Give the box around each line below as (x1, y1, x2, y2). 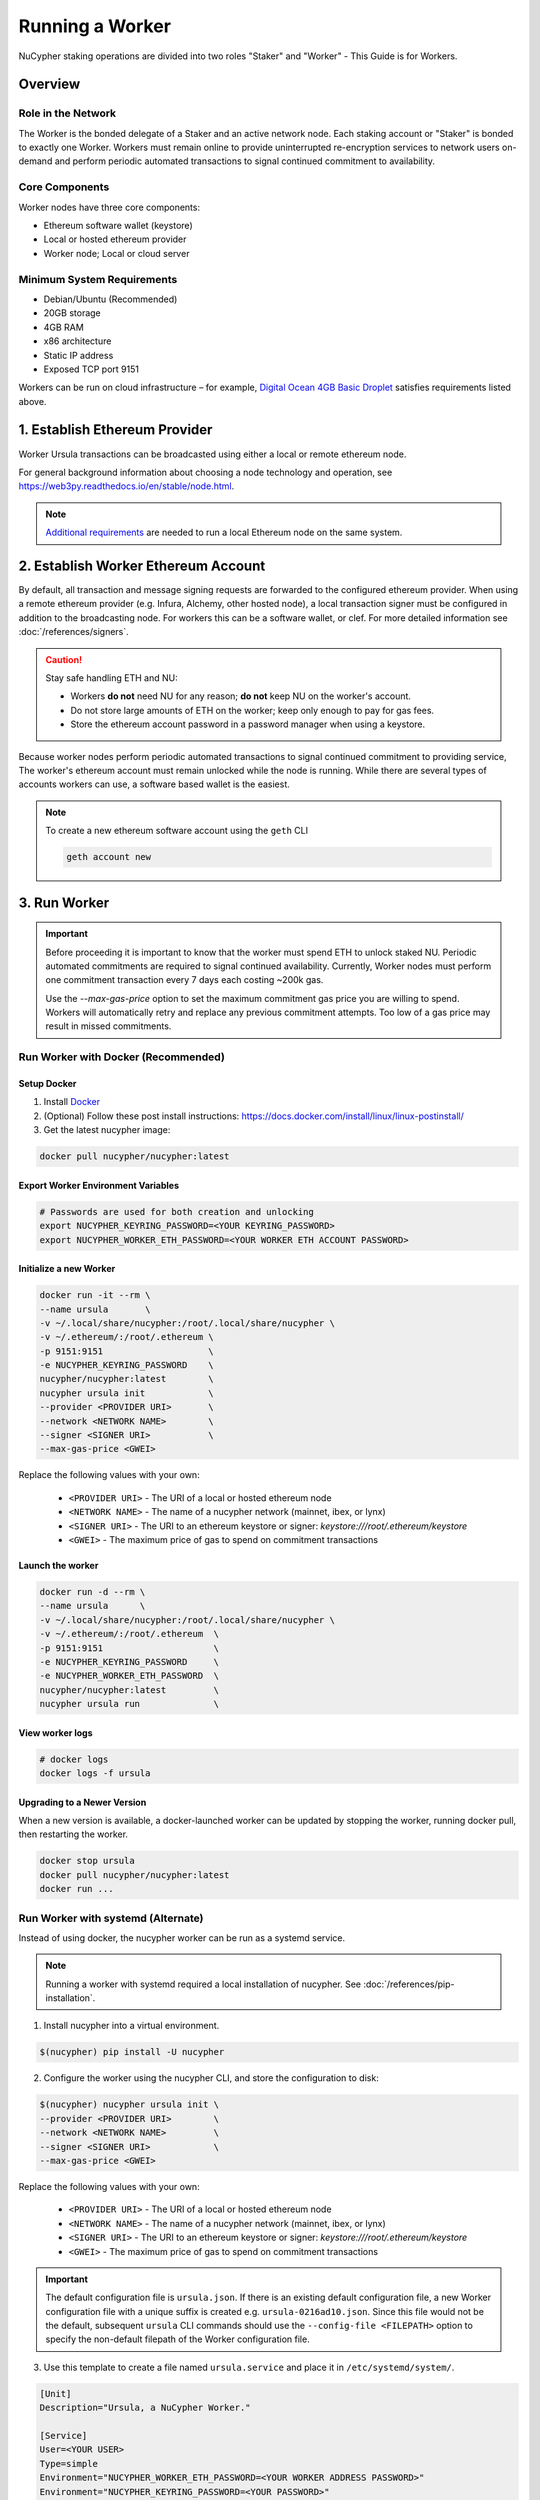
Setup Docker (18, 1078, 77, 1090)
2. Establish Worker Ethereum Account (18, 557, 266, 574)
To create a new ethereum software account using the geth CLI (45, 825, 309, 837)
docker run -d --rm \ (39, 1586, 146, 1597)
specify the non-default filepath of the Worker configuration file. (45, 2333, 310, 2345)
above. (18, 395, 47, 407)
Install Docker (43, 1096, 100, 1108)
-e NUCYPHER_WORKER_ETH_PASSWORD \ (39, 1670, 220, 1682)
